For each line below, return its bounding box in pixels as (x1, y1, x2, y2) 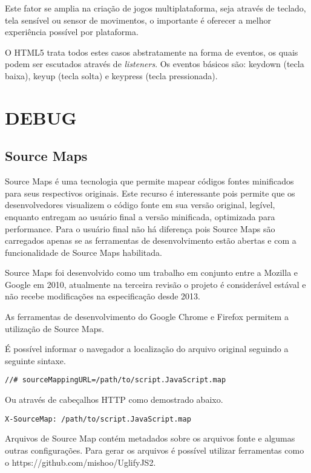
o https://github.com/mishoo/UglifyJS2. (5, 455, 156, 468)
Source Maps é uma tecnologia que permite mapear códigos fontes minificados (5, 175, 294, 188)
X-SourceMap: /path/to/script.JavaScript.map (5, 414, 191, 423)
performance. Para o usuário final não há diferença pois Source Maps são (5, 222, 275, 235)
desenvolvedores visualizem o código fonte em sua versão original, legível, (5, 198, 275, 211)
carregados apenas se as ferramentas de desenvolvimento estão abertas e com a (5, 234, 296, 247)
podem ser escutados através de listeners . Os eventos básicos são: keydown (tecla (5, 57, 304, 70)
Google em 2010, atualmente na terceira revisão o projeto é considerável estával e (5, 278, 306, 290)
